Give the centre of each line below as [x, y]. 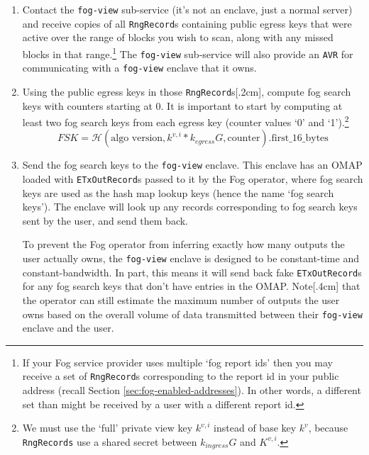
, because [328, 428]
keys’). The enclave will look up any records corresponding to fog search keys [190, 207]
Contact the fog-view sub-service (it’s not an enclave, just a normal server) [187, 9]
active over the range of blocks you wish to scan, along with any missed [178, 37]
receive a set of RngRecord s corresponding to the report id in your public [181, 376]
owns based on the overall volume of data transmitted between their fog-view [192, 314]
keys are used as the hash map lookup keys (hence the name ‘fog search [178, 192]
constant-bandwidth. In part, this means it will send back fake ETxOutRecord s [192, 272]
